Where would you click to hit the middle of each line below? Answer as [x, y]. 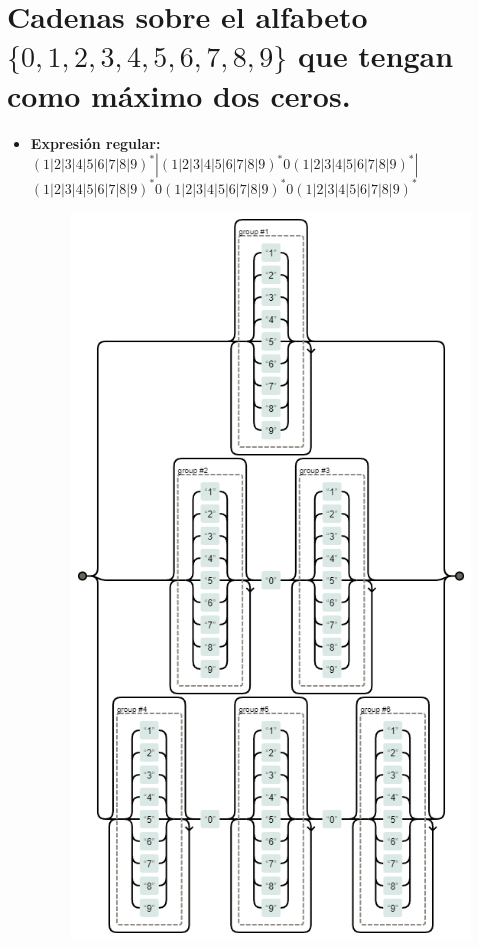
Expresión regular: [95, 142]
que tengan [375, 55]
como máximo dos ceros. [179, 94]
